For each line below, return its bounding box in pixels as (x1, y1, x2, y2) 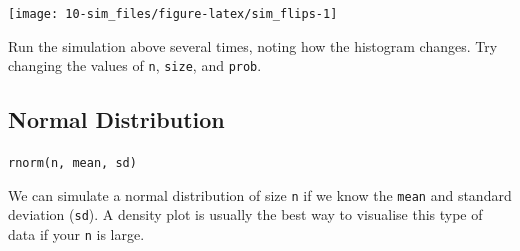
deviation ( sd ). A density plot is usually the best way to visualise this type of (8, 204, 483, 225)
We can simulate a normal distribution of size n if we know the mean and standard (8, 184, 512, 205)
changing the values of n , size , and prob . (8, 55, 262, 76)
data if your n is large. (8, 224, 145, 245)
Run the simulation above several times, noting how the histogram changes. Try (8, 35, 498, 56)
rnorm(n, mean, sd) (8, 156, 137, 171)
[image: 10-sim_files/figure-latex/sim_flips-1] (8, 7, 338, 21)
